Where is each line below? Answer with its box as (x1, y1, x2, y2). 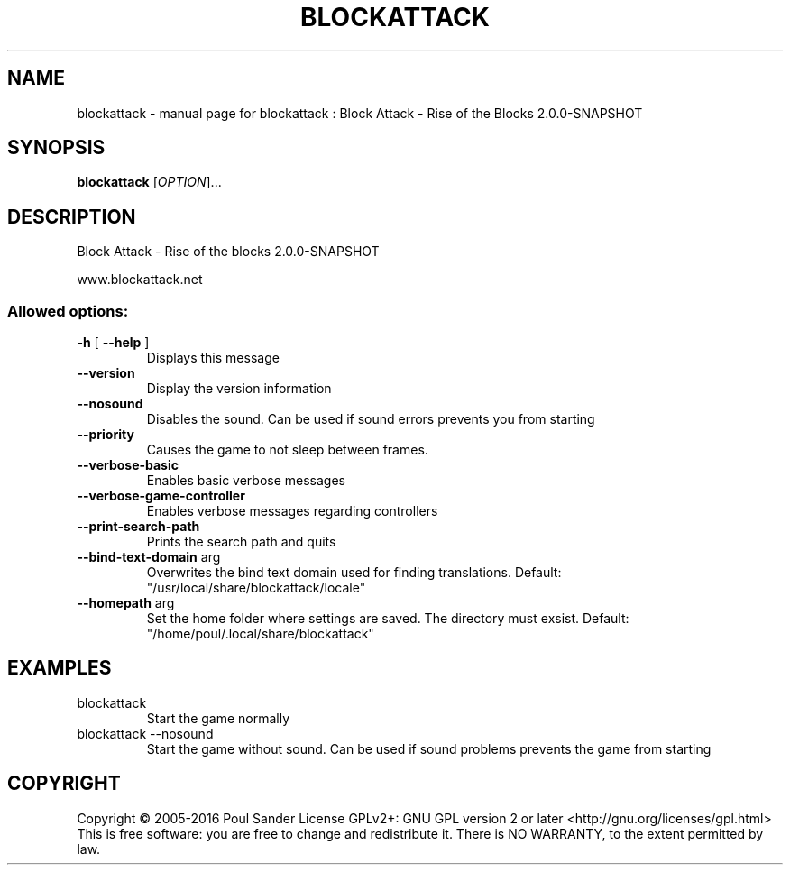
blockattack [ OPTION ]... (77, 174, 222, 190)
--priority (77, 427, 134, 443)
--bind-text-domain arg (77, 549, 221, 565)
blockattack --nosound (77, 725, 214, 741)
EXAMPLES (7, 656, 112, 680)
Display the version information (146, 381, 332, 397)
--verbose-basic (77, 457, 179, 473)
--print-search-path (77, 519, 200, 535)
